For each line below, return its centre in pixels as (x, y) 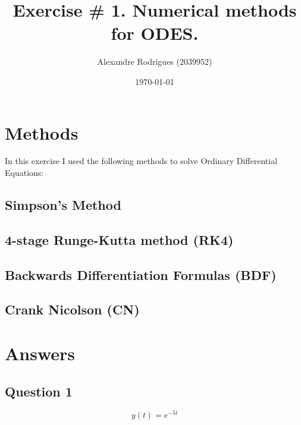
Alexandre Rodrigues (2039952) (155, 62)
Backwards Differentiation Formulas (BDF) (141, 274)
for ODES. (155, 33)
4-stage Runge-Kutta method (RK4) (119, 239)
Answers (40, 353)
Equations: (24, 173)
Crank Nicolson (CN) (72, 309)
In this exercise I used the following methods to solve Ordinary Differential (141, 161)
